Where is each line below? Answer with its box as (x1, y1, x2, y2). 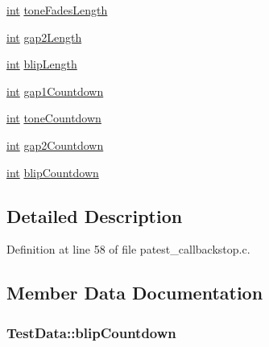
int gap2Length (6, 28, 82, 45)
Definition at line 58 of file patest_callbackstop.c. (6, 241, 250, 258)
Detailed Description (6, 203, 183, 228)
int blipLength (6, 56, 77, 72)
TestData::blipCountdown (6, 322, 176, 342)
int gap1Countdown (6, 82, 104, 99)
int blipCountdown (6, 163, 99, 180)
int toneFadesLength (6, 2, 108, 18)
